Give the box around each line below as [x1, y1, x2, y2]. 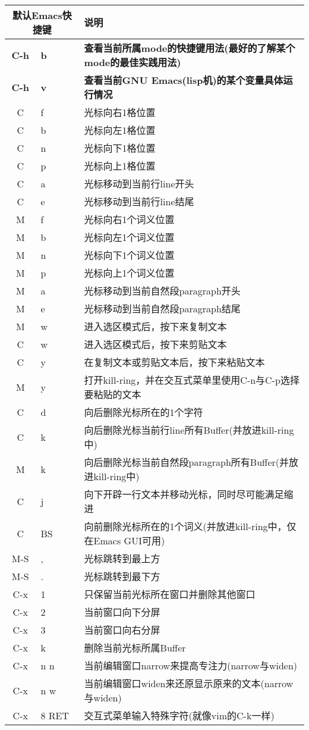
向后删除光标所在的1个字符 [84, 405, 203, 419]
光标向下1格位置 [84, 141, 156, 155]
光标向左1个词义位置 [84, 230, 175, 244]
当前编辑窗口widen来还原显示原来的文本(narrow [84, 676, 294, 690]
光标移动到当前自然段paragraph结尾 [84, 302, 241, 315]
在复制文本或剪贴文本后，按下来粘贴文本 [84, 355, 265, 369]
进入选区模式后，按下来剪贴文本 [84, 337, 227, 351]
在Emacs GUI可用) [84, 534, 165, 547]
